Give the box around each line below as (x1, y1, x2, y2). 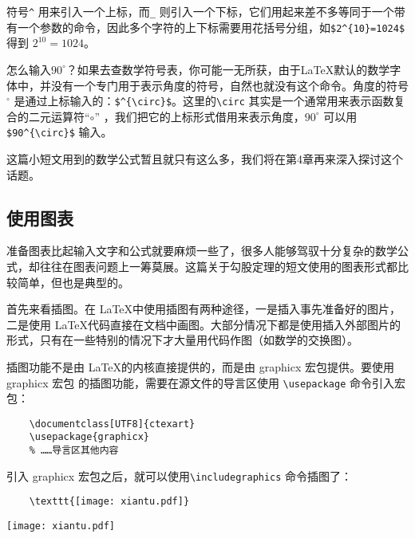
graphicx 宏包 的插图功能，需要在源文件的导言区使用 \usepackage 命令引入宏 (6, 374, 405, 391)
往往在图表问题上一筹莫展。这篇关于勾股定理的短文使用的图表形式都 (39, 257, 397, 274)
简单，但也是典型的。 (17, 273, 129, 290)
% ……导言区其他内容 (29, 445, 119, 457)
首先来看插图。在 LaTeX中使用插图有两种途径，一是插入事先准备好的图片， (6, 300, 401, 317)
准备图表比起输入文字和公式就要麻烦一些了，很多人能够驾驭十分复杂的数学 (6, 242, 397, 259)
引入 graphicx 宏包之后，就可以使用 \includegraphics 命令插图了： (6, 467, 353, 484)
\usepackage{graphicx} (29, 431, 149, 443)
